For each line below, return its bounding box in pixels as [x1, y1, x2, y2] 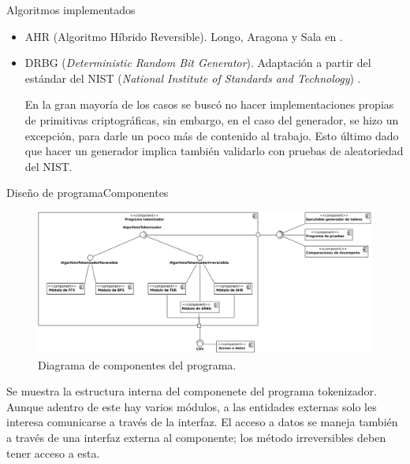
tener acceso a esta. [6, 444, 100, 461]
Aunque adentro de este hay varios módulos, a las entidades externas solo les [6, 398, 377, 414]
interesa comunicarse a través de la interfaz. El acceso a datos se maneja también [6, 414, 398, 430]
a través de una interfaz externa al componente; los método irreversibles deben [6, 429, 386, 446]
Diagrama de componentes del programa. [38, 356, 237, 373]
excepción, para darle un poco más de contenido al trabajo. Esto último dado [24, 127, 399, 143]
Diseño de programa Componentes [6, 184, 169, 201]
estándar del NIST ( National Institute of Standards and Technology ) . [24, 69, 361, 86]
